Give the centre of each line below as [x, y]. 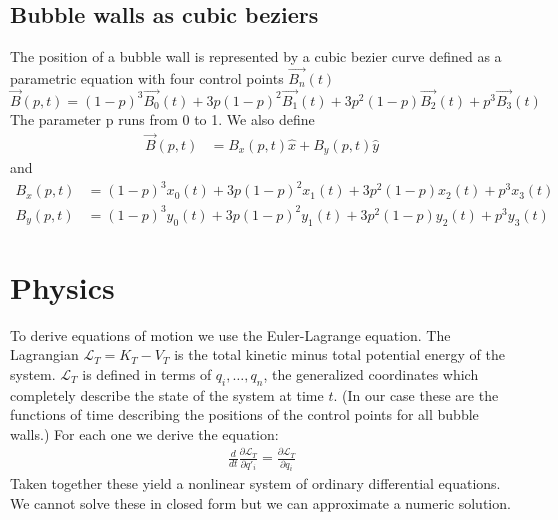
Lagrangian [44, 354]
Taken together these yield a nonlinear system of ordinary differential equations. [255, 483]
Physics [62, 286]
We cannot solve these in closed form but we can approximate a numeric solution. [260, 503]
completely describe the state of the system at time [167, 394]
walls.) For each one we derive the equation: [144, 433]
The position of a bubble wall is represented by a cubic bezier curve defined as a [256, 56]
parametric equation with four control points [147, 78]
